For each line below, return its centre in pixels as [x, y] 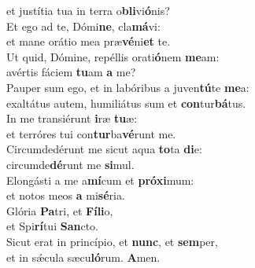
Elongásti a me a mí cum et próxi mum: [100, 180]
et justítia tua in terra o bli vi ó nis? [88, 10]
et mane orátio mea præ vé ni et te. [89, 41]
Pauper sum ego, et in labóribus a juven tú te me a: [128, 87]
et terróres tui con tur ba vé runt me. [91, 133]
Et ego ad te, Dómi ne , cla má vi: [83, 26]
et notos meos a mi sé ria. [66, 195]
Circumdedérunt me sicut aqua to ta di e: [104, 149]
